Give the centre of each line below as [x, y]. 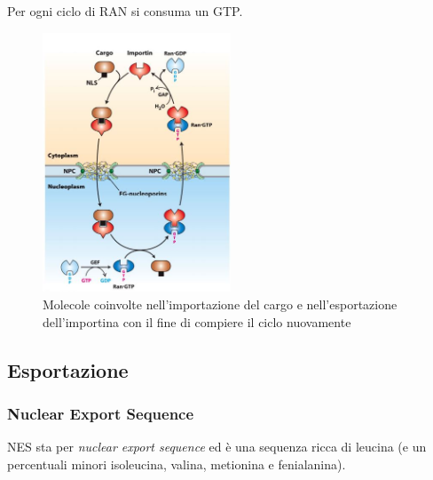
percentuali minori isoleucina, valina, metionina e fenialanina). [177, 464]
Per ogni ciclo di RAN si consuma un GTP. [125, 11]
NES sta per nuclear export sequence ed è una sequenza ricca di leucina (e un [217, 447]
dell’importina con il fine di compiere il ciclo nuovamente [197, 321]
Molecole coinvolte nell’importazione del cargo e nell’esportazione [220, 304]
